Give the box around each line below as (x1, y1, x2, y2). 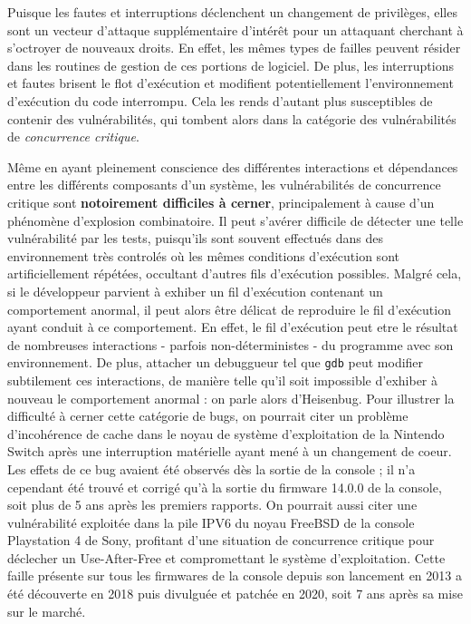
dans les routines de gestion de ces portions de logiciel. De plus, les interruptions (7, 55, 454, 74)
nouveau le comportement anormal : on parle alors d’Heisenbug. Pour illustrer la (7, 388, 455, 407)
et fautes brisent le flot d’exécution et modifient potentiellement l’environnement (7, 73, 454, 93)
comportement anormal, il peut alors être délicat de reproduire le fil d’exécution (7, 299, 451, 318)
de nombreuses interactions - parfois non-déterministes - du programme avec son (7, 335, 454, 354)
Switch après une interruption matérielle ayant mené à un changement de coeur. (7, 442, 452, 461)
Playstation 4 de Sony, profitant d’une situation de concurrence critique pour (7, 531, 435, 550)
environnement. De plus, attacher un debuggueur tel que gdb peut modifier (7, 353, 424, 372)
